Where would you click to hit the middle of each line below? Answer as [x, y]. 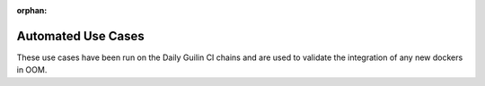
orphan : [32, 10]
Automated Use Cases [81, 36]
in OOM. [32, 70]
